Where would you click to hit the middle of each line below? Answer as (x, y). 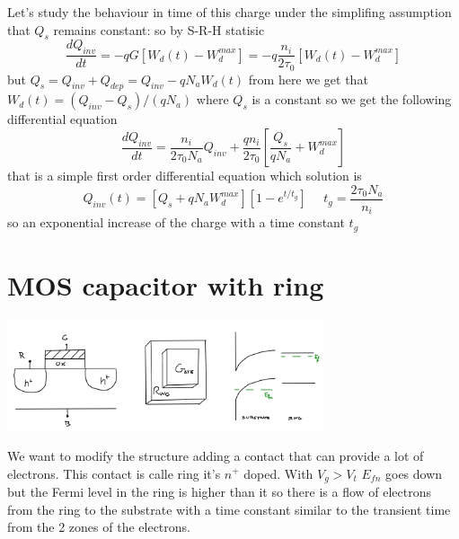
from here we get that (308, 79)
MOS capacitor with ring (166, 284)
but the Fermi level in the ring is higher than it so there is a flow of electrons (220, 492)
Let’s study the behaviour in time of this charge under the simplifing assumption (229, 12)
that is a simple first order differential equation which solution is (185, 176)
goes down (414, 473)
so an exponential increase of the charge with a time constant (176, 222)
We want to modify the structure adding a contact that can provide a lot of (216, 455)
